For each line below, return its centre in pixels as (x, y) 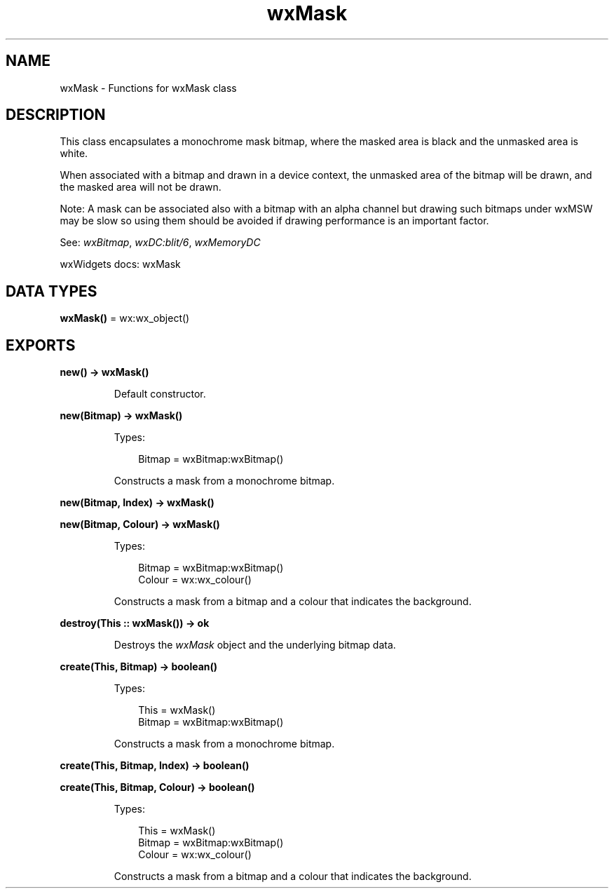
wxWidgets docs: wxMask (120, 264)
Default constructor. (160, 394)
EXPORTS (41, 345)
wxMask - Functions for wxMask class (148, 88)
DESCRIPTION (56, 115)
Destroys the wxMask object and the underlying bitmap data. (255, 645)
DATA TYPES (52, 291)
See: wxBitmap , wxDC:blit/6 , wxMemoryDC (160, 243)
